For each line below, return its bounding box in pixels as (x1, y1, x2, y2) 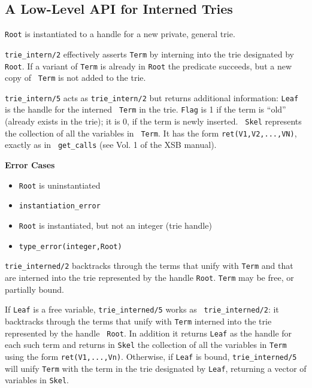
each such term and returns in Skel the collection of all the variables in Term (5, 338, 287, 351)
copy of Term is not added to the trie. (5, 71, 146, 84)
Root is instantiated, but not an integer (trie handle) (19, 219, 212, 232)
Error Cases (5, 159, 55, 171)
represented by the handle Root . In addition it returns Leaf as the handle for (5, 326, 292, 339)
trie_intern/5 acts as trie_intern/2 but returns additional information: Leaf (5, 91, 299, 104)
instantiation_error (19, 202, 101, 211)
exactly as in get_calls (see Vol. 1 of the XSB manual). (5, 138, 217, 151)
